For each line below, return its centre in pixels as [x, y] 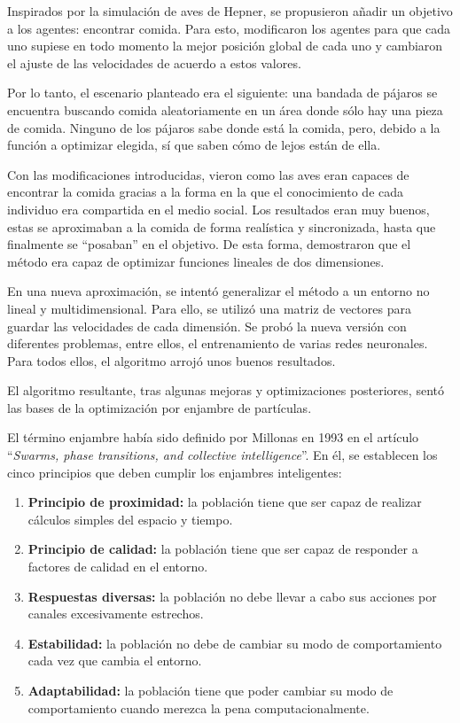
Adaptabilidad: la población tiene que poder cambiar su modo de [211, 690]
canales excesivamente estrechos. [116, 614]
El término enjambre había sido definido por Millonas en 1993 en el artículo [213, 437]
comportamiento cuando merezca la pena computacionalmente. [199, 707]
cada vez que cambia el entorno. [115, 661]
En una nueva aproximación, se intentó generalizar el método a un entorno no [218, 291]
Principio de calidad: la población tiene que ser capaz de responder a [223, 549]
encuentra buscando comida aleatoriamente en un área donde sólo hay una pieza [225, 109]
